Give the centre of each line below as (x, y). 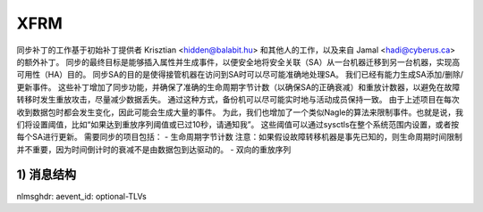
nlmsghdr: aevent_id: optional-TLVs (81, 196)
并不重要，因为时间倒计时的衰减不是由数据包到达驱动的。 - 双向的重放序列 (154, 149)
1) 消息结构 (46, 175)
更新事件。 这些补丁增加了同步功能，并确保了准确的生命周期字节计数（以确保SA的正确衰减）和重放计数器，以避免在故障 (238, 87)
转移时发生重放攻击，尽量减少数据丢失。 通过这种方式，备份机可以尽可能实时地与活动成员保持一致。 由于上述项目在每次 (238, 100)
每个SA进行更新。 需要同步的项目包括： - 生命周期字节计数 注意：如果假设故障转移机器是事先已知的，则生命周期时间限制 (239, 137)
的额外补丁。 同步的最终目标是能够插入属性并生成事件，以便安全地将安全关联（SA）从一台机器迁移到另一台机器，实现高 (238, 61)
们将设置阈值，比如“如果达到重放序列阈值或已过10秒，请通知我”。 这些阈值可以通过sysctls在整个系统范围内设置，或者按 (238, 124)
